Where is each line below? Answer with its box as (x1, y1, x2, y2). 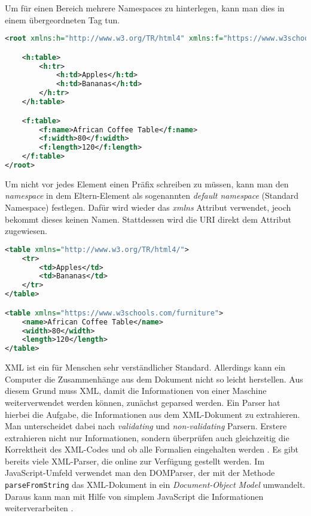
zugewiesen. (5, 224, 47, 237)
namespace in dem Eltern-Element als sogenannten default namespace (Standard (5, 189, 299, 202)
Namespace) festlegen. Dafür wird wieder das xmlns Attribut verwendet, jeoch (5, 201, 291, 214)
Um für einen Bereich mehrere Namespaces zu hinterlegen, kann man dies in (5, 2, 285, 14)
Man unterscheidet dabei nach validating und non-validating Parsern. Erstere (5, 420, 287, 432)
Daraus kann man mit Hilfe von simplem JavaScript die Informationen (5, 490, 264, 502)
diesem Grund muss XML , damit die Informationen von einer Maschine (5, 384, 267, 397)
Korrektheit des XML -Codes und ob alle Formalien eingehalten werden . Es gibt (5, 443, 298, 456)
